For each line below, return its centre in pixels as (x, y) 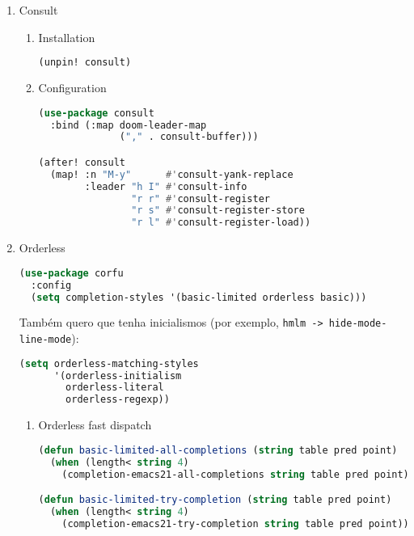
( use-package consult (96, 113)
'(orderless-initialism (118, 376)
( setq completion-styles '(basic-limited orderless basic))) (199, 297)
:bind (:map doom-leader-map (128, 125)
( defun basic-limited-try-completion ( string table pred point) (215, 500)
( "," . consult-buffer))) (189, 137)
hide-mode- (358, 324)
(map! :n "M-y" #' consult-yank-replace (171, 174)
